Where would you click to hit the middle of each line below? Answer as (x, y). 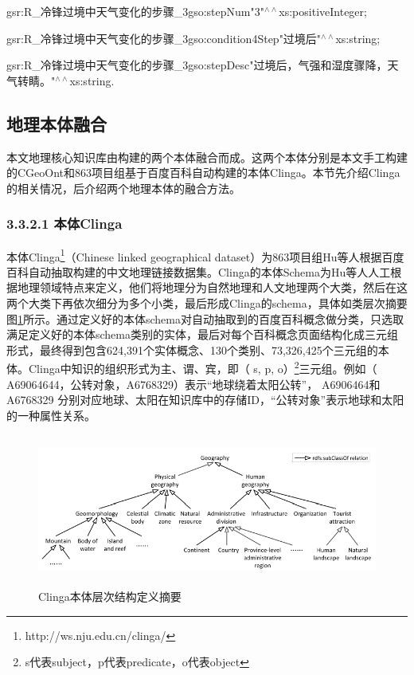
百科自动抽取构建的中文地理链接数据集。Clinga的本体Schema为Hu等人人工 (199, 271)
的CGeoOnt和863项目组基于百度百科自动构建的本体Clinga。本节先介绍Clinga (203, 173)
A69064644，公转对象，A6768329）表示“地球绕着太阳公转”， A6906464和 (193, 384)
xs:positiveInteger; (323, 11)
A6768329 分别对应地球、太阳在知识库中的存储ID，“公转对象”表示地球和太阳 (205, 400)
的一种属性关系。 (51, 415)
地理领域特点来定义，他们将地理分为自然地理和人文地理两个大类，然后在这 (212, 287)
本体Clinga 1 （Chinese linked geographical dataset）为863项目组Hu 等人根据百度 (205, 255)
